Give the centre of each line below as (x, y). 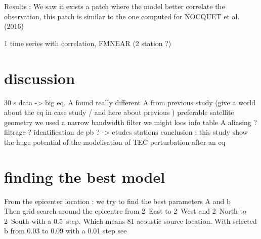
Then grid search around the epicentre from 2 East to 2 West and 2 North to (125, 211)
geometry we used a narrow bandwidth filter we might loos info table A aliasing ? (131, 122)
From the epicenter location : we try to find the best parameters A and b (117, 201)
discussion (40, 78)
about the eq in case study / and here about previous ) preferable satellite (119, 112)
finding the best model (85, 176)
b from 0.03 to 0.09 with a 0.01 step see (66, 231)
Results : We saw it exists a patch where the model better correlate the (115, 6)
